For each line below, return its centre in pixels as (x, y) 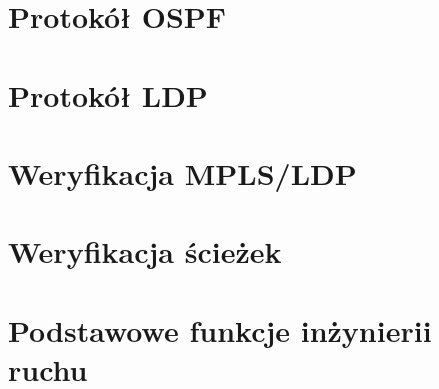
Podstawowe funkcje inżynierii (220, 329)
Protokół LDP (108, 94)
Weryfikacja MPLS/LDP (182, 172)
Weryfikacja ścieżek (145, 251)
